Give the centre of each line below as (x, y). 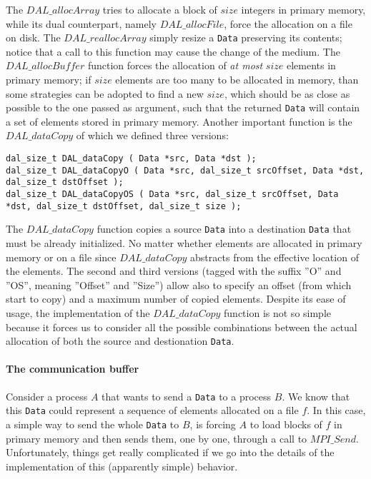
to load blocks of (286, 424)
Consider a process (47, 396)
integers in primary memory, (303, 9)
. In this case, (336, 410)
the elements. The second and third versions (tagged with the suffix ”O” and (174, 271)
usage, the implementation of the (78, 312)
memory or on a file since (61, 257)
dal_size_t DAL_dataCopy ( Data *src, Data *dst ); (131, 159)
